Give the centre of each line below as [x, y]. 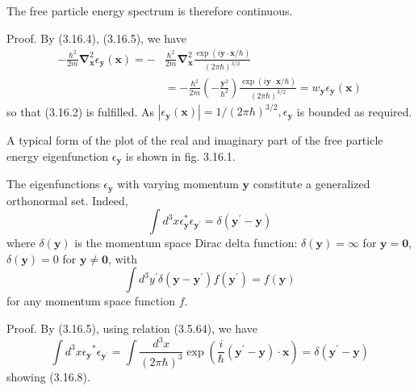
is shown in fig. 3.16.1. [180, 156]
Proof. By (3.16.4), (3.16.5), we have [96, 38]
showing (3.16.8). [48, 376]
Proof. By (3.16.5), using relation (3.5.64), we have [132, 328]
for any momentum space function [91, 301]
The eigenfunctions [53, 184]
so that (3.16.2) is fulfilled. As [81, 111]
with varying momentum [178, 184]
